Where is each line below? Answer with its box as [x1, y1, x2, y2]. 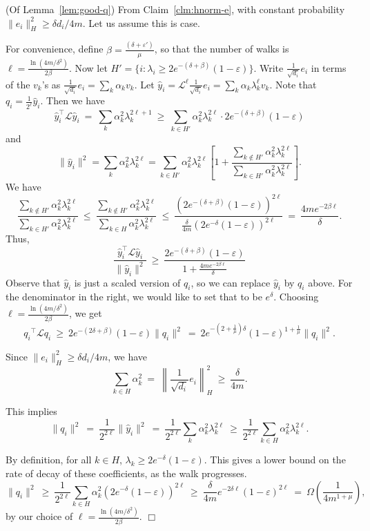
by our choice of [6, 509, 73, 523]
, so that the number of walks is [154, 41, 289, 56]
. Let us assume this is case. [82, 15, 200, 30]
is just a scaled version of [74, 275, 181, 289]
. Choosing [273, 289, 319, 304]
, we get [68, 306, 102, 320]
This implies [6, 403, 57, 418]
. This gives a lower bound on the [204, 452, 346, 467]
